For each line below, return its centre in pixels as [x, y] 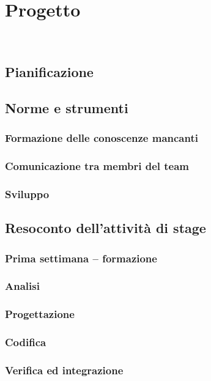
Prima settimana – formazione [81, 258]
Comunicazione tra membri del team [97, 166]
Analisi [22, 286]
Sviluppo [27, 194]
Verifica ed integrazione [64, 370]
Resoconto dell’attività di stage [105, 228]
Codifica [26, 342]
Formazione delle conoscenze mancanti [102, 138]
